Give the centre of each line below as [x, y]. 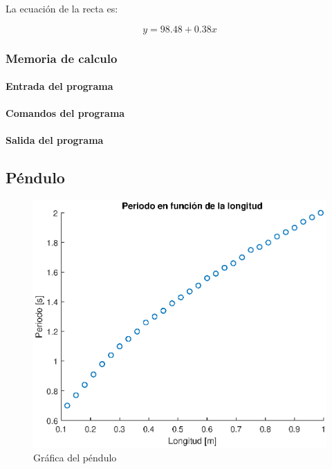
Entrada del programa [59, 86]
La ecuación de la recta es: [62, 8]
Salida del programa [55, 140]
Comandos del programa [65, 113]
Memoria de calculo [62, 58]
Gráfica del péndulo [75, 458]
